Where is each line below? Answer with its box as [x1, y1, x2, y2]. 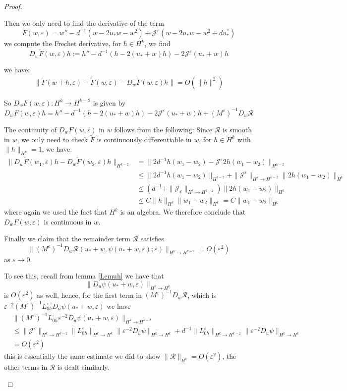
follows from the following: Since [114, 124, 213, 134]
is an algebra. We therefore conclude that [120, 207, 246, 217]
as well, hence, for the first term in [37, 289, 142, 300]
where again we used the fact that [4, 207, 107, 217]
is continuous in [44, 216, 92, 226]
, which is [187, 289, 217, 300]
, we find [144, 38, 171, 49]
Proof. [4, 1, 22, 11]
